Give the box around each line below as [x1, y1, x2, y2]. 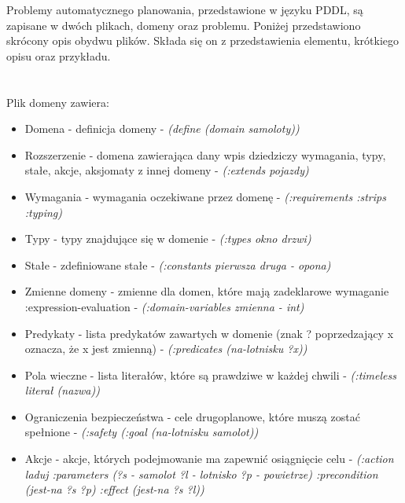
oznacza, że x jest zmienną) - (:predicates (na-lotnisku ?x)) [24, 340, 307, 357]
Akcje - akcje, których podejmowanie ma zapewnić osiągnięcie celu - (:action [24, 450, 394, 467]
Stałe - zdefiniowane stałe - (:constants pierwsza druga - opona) [24, 256, 331, 273]
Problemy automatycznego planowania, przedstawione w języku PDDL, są [6, 2, 363, 17]
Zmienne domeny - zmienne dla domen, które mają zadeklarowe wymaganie [24, 283, 389, 299]
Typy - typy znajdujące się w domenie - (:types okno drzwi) [24, 230, 311, 247]
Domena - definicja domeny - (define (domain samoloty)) [24, 120, 300, 137]
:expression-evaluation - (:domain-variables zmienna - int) [24, 298, 304, 314]
